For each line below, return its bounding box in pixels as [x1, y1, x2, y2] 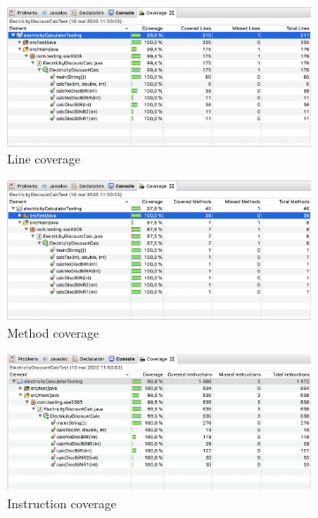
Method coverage [7, 323, 99, 341]
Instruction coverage [7, 493, 117, 512]
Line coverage [7, 149, 81, 168]
